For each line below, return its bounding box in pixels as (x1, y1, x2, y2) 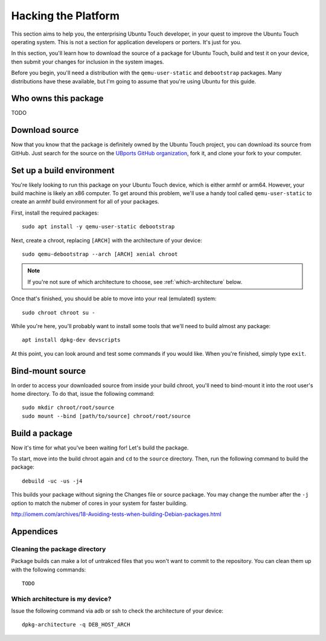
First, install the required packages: (11, 209, 99, 216)
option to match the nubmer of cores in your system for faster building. (11, 499, 188, 507)
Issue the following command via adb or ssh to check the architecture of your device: (11, 607, 223, 614)
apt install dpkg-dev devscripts (22, 337, 121, 344)
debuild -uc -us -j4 (22, 477, 83, 485)
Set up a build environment (11, 165, 115, 175)
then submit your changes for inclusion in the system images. (11, 58, 164, 65)
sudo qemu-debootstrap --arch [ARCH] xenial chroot (22, 251, 178, 257)
